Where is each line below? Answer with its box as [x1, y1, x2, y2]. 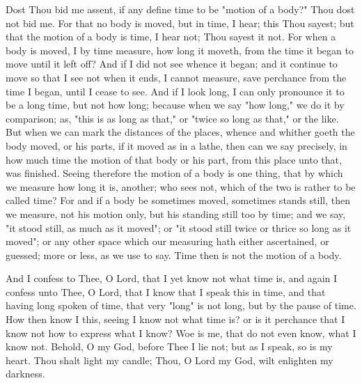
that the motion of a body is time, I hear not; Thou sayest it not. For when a [6, 29, 336, 44]
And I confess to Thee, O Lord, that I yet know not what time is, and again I [6, 271, 338, 286]
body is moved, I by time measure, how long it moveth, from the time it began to [6, 42, 354, 57]
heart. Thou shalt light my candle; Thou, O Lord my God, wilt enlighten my [6, 352, 333, 367]
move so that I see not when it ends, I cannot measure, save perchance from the [6, 70, 347, 84]
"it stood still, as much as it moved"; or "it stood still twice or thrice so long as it [6, 220, 352, 235]
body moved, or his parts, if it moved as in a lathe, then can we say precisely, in [6, 138, 347, 153]
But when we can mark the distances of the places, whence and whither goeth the [6, 125, 355, 139]
